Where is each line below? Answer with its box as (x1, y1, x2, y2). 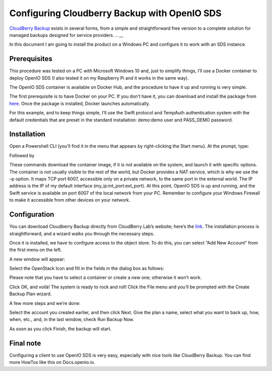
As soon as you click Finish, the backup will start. (9, 326, 112, 332)
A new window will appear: (9, 256, 65, 262)
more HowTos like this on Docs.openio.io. (9, 359, 96, 365)
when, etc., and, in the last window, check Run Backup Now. (9, 317, 134, 323)
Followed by (9, 152, 35, 158)
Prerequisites (9, 54, 52, 63)
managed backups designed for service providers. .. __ (9, 32, 123, 38)
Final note (9, 339, 41, 347)
